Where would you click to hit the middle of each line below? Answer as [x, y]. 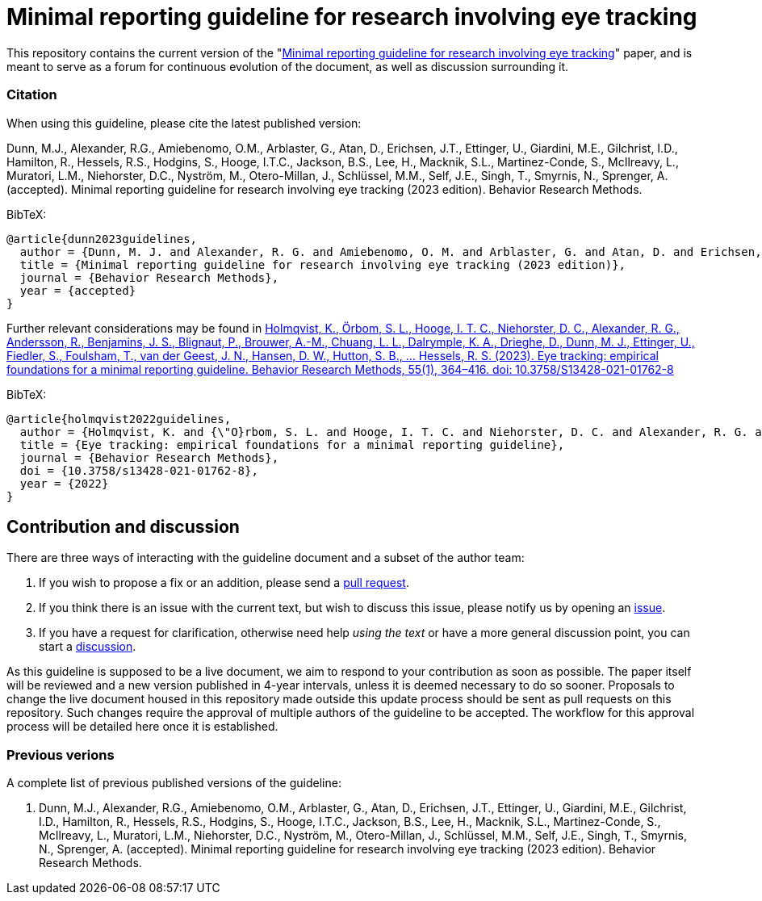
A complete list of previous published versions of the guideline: [174, 783]
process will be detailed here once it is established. [142, 727]
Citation [32, 95]
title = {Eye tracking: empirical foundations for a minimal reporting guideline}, [292, 444]
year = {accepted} [78, 290]
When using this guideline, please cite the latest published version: [184, 123]
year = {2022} [64, 483]
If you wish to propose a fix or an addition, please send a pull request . [224, 583]
